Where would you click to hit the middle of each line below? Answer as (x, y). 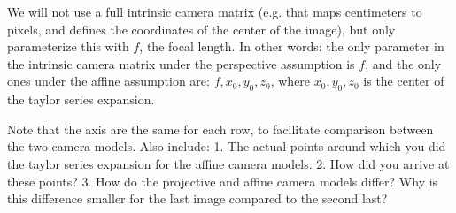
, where (290, 81)
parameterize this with (68, 46)
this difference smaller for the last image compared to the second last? (197, 198)
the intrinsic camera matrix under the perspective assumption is (181, 63)
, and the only (403, 63)
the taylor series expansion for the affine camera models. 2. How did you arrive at (228, 163)
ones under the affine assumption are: (108, 81)
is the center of (404, 81)
